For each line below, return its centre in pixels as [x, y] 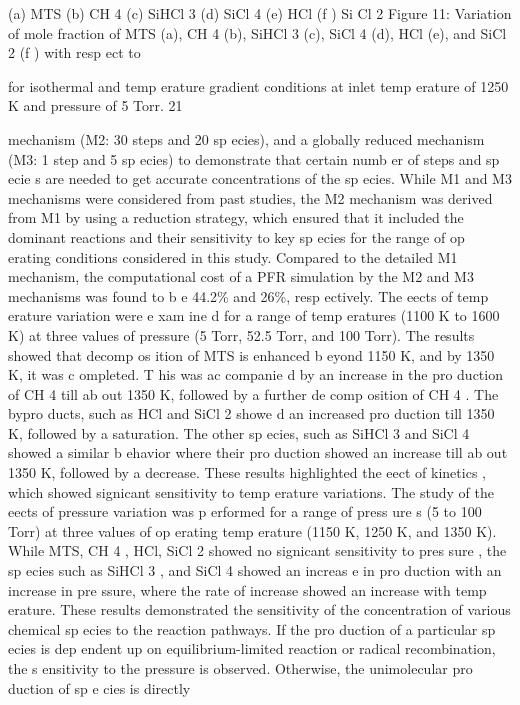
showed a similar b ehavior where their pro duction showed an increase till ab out [258, 452]
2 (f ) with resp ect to [74, 52]
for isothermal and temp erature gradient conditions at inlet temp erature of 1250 [258, 85]
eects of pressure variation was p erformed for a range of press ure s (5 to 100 [245, 511]
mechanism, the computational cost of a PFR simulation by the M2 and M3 [241, 276]
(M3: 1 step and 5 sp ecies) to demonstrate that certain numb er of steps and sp [254, 158]
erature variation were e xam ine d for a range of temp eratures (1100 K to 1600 [254, 315]
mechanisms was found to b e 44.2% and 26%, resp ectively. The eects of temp [248, 295]
